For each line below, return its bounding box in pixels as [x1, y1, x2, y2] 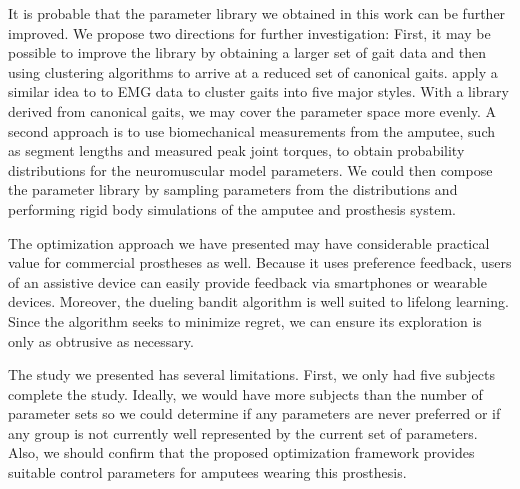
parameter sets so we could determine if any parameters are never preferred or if [8, 403, 501, 424]
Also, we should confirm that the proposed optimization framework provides [8, 442, 475, 463]
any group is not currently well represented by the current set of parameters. [8, 422, 478, 443]
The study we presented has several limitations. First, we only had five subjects [8, 364, 496, 385]
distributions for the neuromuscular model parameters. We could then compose [8, 159, 493, 180]
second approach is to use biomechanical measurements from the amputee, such [8, 120, 496, 141]
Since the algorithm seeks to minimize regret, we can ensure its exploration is [8, 310, 482, 331]
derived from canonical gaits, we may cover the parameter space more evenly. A [8, 100, 496, 121]
